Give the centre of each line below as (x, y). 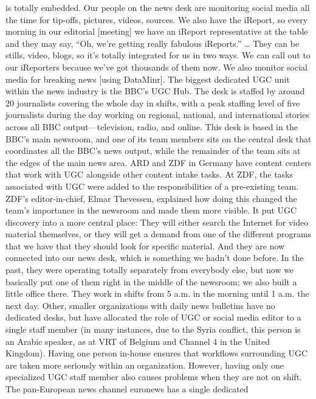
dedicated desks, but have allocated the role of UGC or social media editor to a (153, 317)
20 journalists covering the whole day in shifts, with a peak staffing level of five (153, 102)
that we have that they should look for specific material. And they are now (145, 245)
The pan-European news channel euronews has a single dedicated (127, 389)
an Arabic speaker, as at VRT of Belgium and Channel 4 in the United (138, 341)
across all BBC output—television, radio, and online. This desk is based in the (152, 126)
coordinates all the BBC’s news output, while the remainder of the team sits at (153, 151)
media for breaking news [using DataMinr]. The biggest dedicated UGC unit (148, 79)
